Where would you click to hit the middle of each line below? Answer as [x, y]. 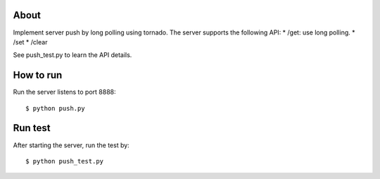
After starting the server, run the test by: [71, 145]
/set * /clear [30, 42]
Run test [32, 128]
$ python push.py [55, 108]
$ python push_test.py [65, 161]
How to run [38, 75]
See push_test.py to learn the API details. [72, 55]
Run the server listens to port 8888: [64, 92]
